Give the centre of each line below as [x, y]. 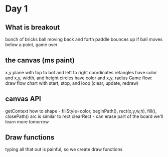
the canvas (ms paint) [40, 60]
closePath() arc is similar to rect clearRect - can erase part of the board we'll [84, 116]
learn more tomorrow [27, 121]
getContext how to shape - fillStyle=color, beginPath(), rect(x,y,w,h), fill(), [81, 111]
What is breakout [33, 27]
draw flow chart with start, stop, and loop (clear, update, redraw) [72, 83]
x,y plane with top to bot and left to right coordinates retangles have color [81, 72]
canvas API [23, 99]
